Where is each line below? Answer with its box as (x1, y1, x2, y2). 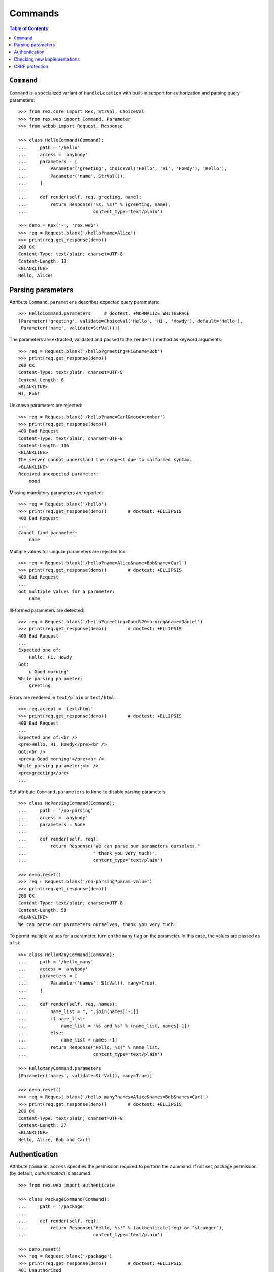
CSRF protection (14, 63, 48, 69)
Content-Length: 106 (18, 443, 70, 448)
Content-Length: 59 (18, 907, 67, 913)
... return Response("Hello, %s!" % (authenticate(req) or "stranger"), (18, 1225, 225, 1231)
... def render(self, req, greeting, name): (18, 194, 142, 200)
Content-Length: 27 (18, 1122, 67, 1129)
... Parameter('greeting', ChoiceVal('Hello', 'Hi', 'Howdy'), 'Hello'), (18, 166, 227, 171)
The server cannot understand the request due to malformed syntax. (18, 457, 192, 462)
